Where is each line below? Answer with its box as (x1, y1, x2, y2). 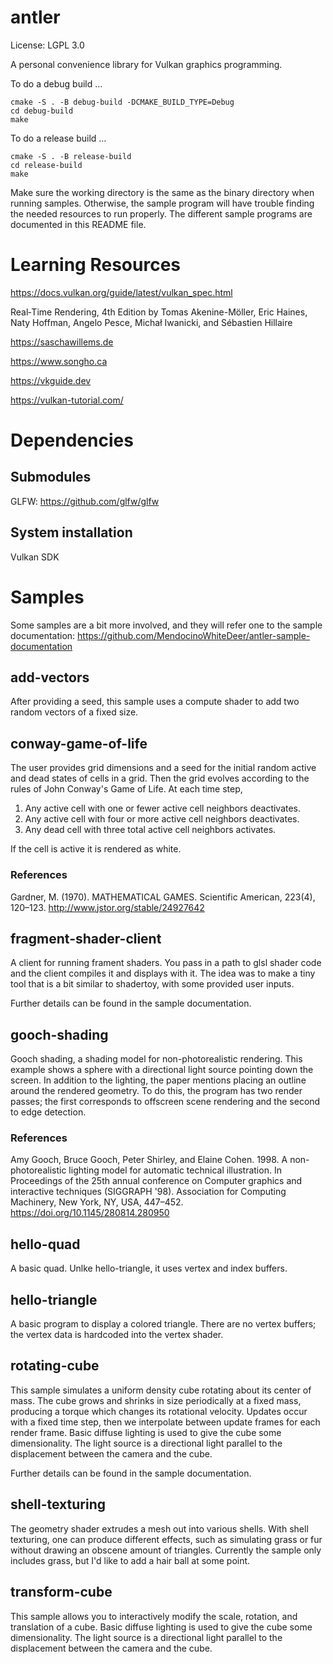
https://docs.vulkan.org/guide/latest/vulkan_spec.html (10, 286, 233, 298)
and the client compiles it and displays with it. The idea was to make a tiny (10, 967, 316, 980)
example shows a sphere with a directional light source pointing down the (10, 1064, 314, 1076)
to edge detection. (10, 1106, 87, 1118)
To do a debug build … (10, 77, 103, 90)
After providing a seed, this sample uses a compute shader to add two (10, 696, 300, 708)
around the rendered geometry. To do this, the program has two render (10, 1085, 303, 1097)
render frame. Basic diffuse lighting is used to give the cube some (10, 1426, 282, 1438)
